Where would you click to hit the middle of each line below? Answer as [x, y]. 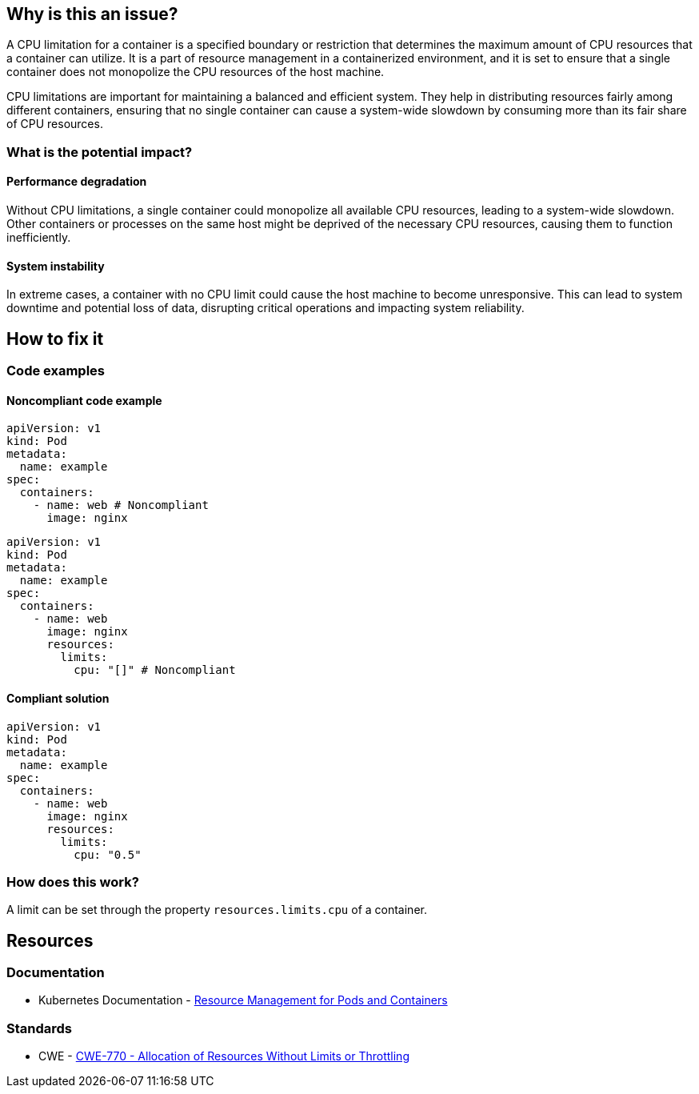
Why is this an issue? [92, 14]
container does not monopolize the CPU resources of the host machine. [196, 72]
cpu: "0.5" [108, 854]
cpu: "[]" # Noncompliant [155, 670]
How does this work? [73, 882]
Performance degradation [77, 182]
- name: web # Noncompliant [121, 505]
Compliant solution [58, 698]
